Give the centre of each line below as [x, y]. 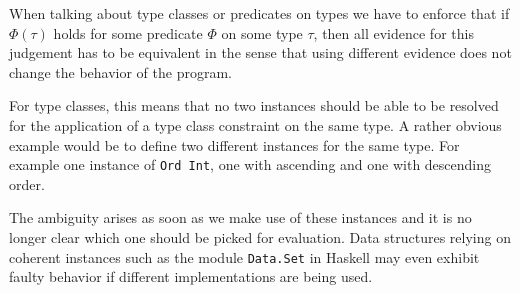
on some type [262, 32]
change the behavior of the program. [120, 71]
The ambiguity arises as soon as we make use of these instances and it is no [240, 217]
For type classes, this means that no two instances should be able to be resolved [254, 105]
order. [27, 183]
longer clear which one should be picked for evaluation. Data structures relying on [260, 237]
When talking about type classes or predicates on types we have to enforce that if [259, 13]
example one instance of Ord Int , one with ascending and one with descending [250, 164]
